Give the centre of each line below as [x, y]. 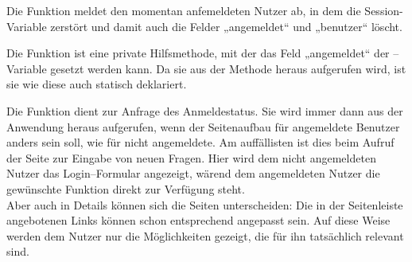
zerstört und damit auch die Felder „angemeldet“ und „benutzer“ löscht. [226, 26]
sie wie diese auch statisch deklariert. [97, 84]
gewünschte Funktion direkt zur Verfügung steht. [126, 188]
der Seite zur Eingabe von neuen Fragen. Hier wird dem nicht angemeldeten [191, 157]
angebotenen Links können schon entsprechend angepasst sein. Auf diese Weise [198, 220]
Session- [384, 10]
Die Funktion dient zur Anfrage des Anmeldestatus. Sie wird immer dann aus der [205, 110]
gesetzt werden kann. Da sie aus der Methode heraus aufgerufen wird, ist [228, 68]
